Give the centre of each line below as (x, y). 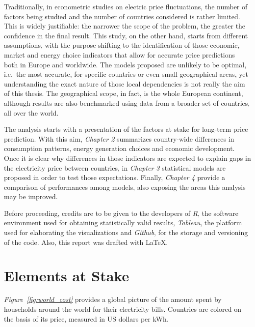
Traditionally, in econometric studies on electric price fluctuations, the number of (126, 6)
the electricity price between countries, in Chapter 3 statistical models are (115, 167)
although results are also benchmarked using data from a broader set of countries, (127, 103)
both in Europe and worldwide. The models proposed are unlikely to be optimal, (125, 64)
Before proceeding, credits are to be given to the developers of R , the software (121, 213)
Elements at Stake (67, 276)
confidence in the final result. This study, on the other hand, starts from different (126, 35)
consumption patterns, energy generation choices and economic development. (119, 148)
